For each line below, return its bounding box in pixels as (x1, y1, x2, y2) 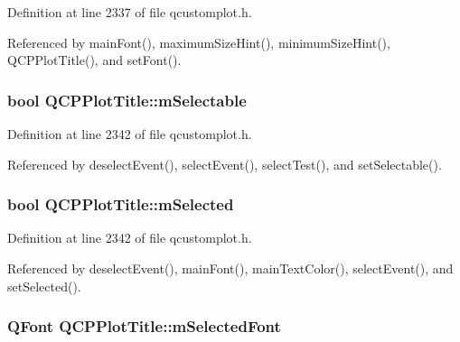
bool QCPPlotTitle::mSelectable (7, 88, 247, 111)
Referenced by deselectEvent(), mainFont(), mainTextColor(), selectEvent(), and (7, 259, 454, 277)
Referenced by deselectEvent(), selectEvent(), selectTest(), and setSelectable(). (7, 154, 442, 173)
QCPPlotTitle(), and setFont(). (7, 51, 182, 69)
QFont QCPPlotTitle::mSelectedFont (7, 315, 281, 337)
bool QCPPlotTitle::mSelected (7, 193, 234, 216)
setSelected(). (7, 276, 81, 295)
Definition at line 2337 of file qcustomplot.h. (7, 3, 252, 21)
